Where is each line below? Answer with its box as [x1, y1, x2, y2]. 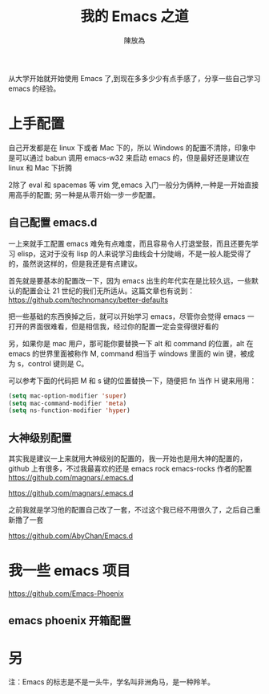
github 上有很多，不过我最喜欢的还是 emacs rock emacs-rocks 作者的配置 [8, 463, 252, 474]
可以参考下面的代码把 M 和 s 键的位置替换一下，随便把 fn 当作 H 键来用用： [8, 375, 257, 386]
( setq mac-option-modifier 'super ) [8, 391, 127, 400]
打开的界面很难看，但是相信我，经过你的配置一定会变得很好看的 [8, 321, 219, 331]
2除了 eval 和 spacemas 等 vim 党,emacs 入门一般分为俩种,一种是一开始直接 [8, 180, 259, 190]
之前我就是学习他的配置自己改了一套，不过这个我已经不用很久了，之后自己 [8, 505, 254, 515]
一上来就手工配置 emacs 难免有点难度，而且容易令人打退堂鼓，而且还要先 [8, 239, 252, 248]
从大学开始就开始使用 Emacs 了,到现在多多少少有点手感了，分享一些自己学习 [8, 73, 261, 83]
